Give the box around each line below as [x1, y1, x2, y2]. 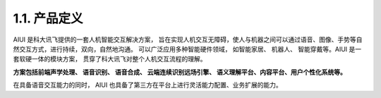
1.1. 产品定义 [13, 11, 84, 26]
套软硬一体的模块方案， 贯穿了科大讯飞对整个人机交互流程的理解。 [13, 55, 207, 63]
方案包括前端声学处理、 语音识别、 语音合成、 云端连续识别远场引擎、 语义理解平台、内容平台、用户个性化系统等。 [13, 68, 347, 76]
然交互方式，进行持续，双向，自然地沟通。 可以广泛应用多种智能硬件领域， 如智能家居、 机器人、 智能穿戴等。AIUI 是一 [13, 44, 362, 53]
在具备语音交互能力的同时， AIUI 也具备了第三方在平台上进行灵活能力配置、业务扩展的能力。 [13, 81, 282, 90]
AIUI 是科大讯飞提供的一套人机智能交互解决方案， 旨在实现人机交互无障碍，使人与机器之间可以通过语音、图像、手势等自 [13, 35, 363, 44]
